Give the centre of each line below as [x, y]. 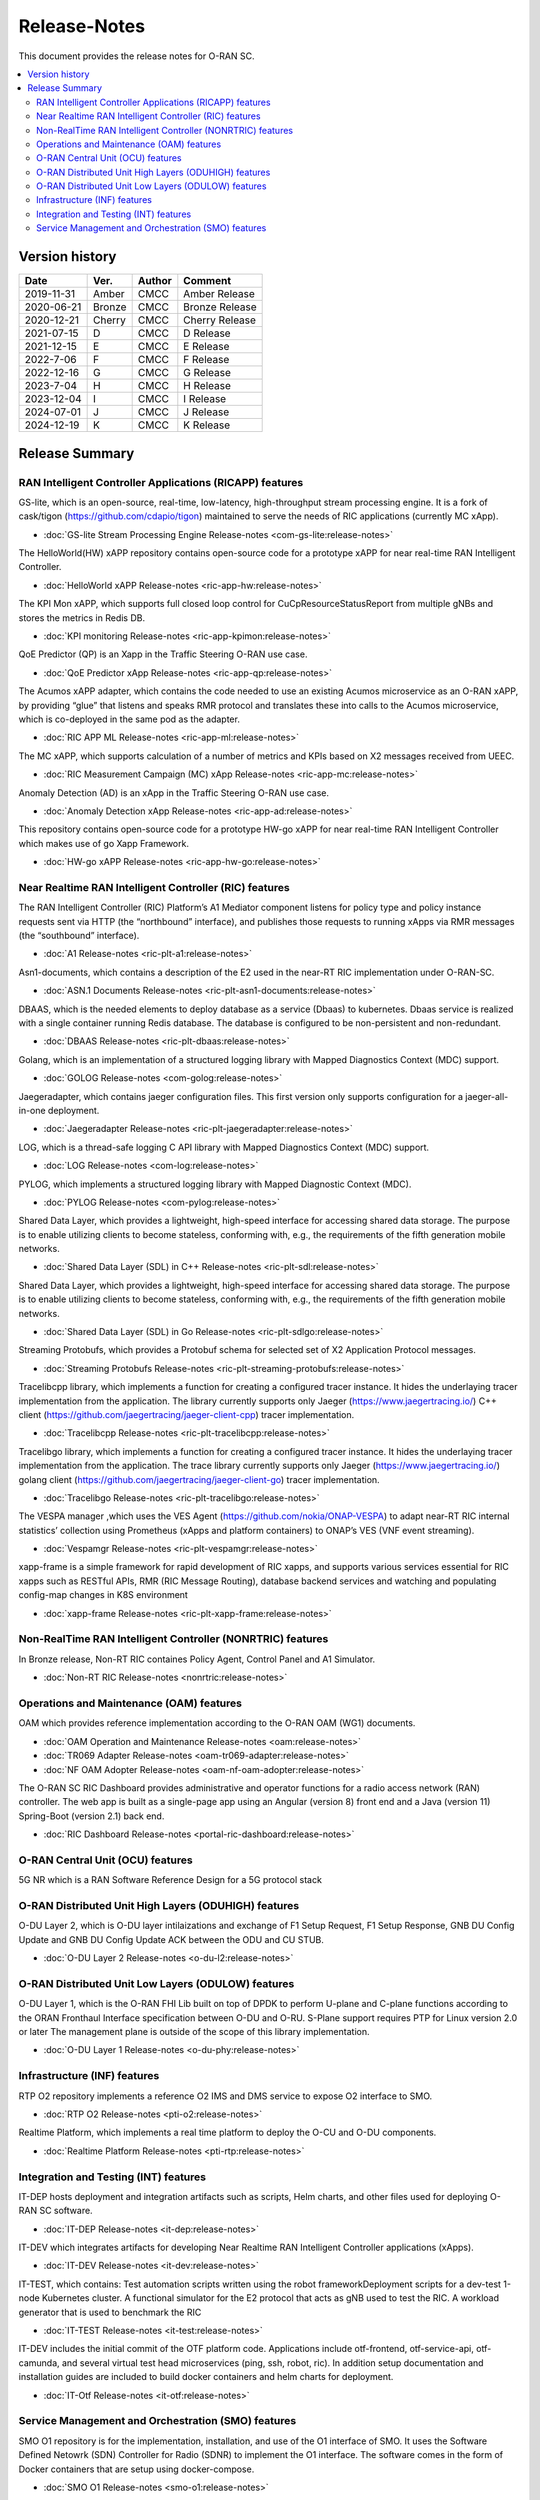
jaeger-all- [487, 1096]
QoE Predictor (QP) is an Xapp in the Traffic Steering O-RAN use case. [163, 654]
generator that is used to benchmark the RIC [110, 2312]
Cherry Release [220, 320]
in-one [32, 1110]
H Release [207, 386]
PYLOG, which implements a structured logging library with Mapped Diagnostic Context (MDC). [215, 1184]
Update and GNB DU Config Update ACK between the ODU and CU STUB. [171, 1939]
